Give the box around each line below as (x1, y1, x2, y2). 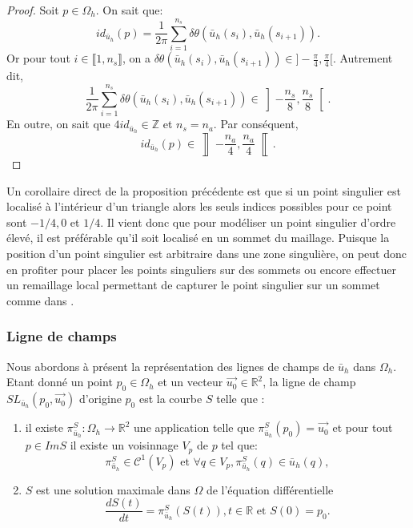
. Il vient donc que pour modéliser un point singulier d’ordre (100, 213, 396, 230)
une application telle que (134, 419, 255, 436)
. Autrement (332, 50, 393, 67)
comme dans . (6, 292, 74, 308)
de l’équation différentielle (206, 481, 334, 498)
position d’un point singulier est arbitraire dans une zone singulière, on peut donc (6, 245, 407, 262)
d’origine (78, 390, 122, 407)
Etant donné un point (6, 373, 113, 390)
